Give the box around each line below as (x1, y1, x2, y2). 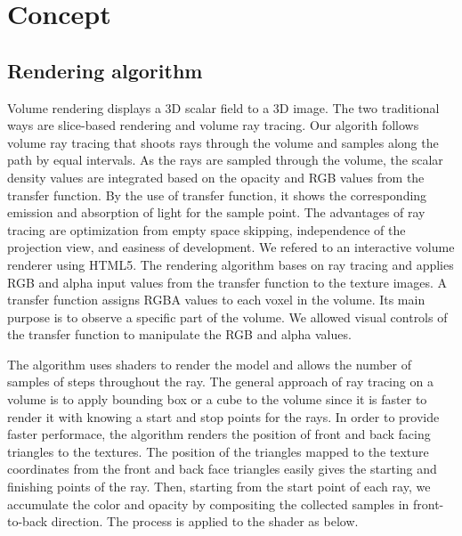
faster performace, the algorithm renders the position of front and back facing (7, 425, 431, 443)
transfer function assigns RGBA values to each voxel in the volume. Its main (7, 290, 426, 309)
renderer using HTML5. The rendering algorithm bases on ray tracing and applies (7, 255, 454, 273)
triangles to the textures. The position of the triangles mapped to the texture (7, 442, 429, 460)
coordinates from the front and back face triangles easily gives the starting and (7, 459, 437, 478)
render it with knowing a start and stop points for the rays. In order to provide (7, 407, 440, 426)
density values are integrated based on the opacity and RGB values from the (7, 167, 425, 186)
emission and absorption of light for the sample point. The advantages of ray (7, 203, 426, 222)
